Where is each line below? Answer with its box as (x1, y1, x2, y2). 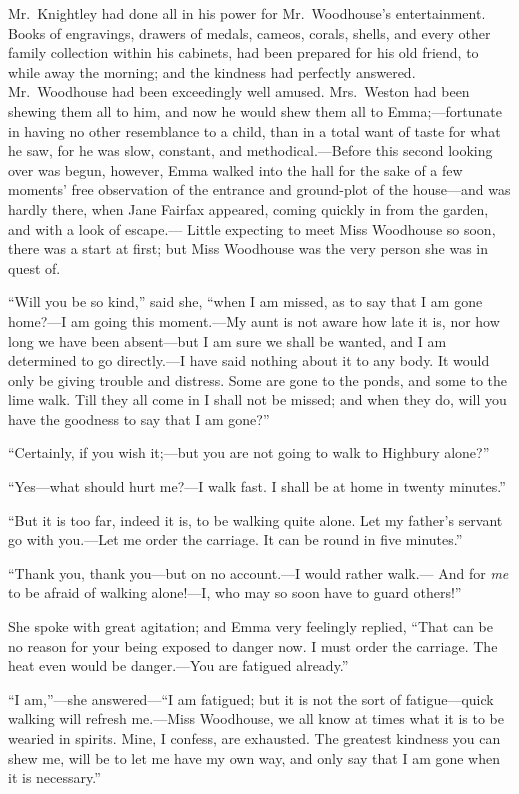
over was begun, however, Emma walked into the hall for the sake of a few (8, 159, 463, 180)
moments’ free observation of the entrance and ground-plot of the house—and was (8, 179, 511, 200)
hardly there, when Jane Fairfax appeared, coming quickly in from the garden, (8, 198, 489, 219)
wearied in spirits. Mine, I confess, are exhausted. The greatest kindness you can (8, 728, 501, 748)
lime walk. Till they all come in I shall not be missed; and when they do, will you (8, 389, 507, 410)
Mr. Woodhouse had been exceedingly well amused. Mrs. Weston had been (8, 81, 470, 102)
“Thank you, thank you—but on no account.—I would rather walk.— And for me (8, 562, 509, 583)
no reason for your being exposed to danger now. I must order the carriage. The (8, 635, 498, 656)
